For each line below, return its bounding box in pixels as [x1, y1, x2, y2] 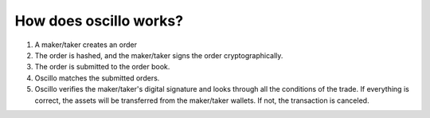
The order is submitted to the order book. [34, 62, 170, 72]
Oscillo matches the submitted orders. [34, 73, 160, 83]
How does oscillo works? [14, 12, 183, 29]
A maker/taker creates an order [34, 40, 137, 49]
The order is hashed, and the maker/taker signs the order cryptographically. [34, 50, 283, 60]
